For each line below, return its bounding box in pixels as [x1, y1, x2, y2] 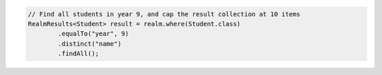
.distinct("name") [57, 40, 122, 47]
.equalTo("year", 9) [57, 30, 129, 38]
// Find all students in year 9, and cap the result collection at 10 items [28, 10, 301, 18]
